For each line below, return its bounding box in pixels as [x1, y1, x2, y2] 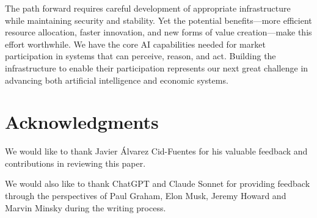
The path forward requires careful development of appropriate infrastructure [5, 2, 291, 14]
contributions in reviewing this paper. [5, 156, 146, 169]
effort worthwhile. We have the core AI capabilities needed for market [5, 37, 266, 50]
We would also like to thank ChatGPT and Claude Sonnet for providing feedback [5, 177, 310, 190]
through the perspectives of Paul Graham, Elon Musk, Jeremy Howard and [5, 189, 286, 202]
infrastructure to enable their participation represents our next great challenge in [5, 61, 308, 74]
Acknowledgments [5, 109, 159, 134]
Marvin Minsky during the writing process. [5, 201, 166, 214]
